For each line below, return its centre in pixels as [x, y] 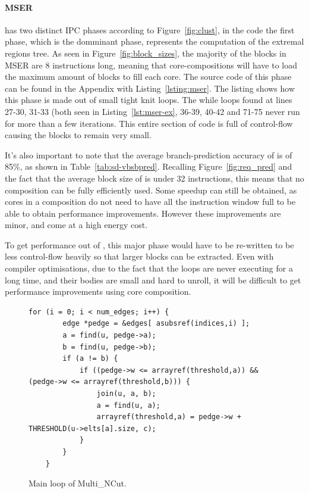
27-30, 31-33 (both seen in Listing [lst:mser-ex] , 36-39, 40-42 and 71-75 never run [152, 111]
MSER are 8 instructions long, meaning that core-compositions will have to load [151, 65]
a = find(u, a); [128, 405]
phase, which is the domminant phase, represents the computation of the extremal [154, 41]
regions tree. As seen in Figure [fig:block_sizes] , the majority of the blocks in [146, 53]
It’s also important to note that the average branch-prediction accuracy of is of [149, 155]
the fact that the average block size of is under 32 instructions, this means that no [154, 178]
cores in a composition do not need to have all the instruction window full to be [150, 202]
